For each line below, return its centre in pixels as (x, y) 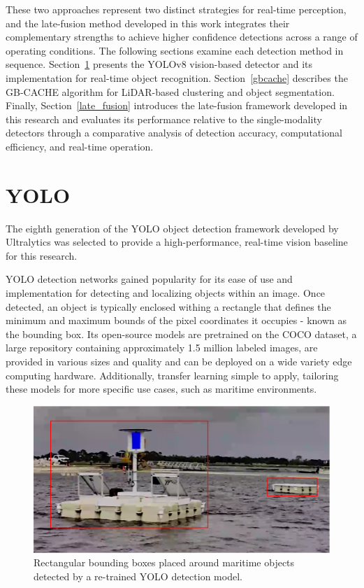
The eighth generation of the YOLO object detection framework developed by (172, 228)
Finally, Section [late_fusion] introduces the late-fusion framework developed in (177, 105)
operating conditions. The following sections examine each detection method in (175, 50)
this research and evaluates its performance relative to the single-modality (164, 119)
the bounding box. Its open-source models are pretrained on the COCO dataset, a (181, 334)
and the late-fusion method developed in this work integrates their (148, 23)
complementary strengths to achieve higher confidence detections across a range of (182, 37)
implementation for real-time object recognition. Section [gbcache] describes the (177, 77)
